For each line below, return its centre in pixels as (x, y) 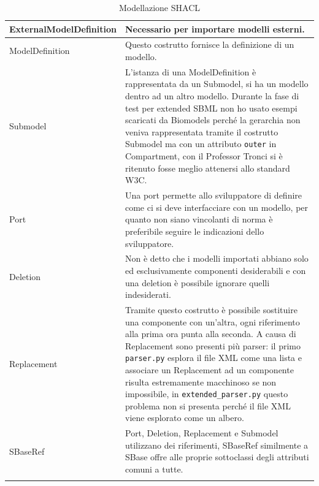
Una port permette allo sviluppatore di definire (213, 195)
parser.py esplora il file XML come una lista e (213, 358)
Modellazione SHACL (159, 7)
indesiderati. (148, 294)
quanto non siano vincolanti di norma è (199, 219)
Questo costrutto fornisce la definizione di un (209, 44)
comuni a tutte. (154, 469)
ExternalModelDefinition (63, 28)
